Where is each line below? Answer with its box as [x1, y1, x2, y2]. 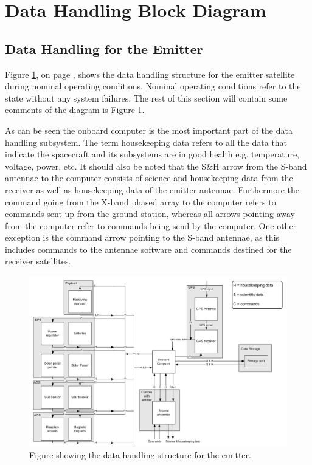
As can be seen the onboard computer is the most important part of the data [5, 123, 293, 136]
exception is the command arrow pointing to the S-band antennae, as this [5, 231, 280, 244]
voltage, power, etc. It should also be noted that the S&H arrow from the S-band [5, 159, 307, 172]
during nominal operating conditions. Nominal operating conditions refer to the [5, 80, 301, 92]
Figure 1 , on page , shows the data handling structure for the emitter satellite [5, 67, 295, 80]
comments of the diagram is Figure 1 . [5, 103, 145, 116]
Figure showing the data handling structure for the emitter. [29, 448, 251, 461]
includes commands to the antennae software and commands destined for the [5, 243, 292, 255]
